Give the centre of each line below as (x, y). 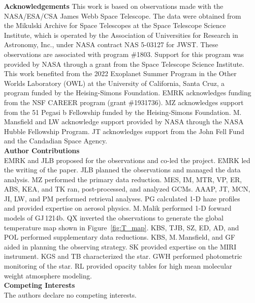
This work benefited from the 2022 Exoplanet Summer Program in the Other (120, 73)
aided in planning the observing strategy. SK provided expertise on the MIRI (120, 246)
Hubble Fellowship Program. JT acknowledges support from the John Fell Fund (124, 131)
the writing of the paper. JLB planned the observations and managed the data (122, 170)
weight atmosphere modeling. (48, 275)
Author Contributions (42, 150)
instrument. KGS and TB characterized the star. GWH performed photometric (123, 256)
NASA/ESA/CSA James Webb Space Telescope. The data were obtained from (123, 15)
